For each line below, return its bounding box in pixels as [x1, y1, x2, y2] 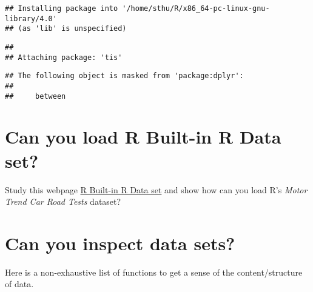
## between [5, 91, 66, 101]
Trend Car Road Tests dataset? [5, 195, 121, 208]
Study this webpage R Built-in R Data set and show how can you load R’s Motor [5, 183, 308, 196]
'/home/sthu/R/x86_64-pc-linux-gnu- [122, 4, 270, 13]
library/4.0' [5, 14, 57, 23]
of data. [5, 277, 34, 290]
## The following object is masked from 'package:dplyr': [5, 71, 244, 81]
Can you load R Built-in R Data [5, 124, 281, 149]
